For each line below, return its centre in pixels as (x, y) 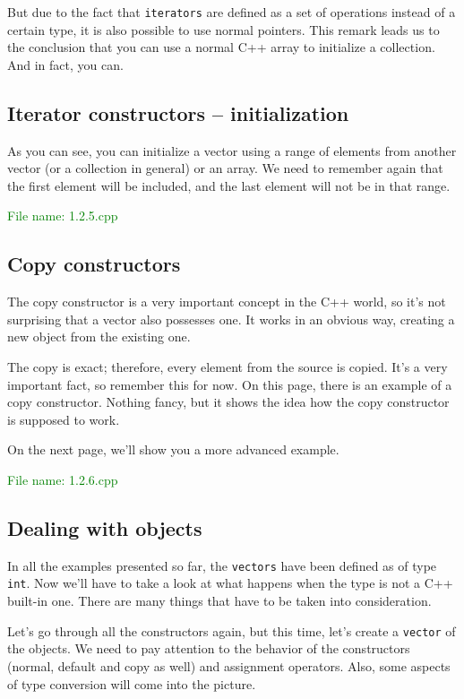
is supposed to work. (64, 419)
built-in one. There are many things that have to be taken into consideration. (219, 601)
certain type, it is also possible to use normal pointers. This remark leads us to (223, 29)
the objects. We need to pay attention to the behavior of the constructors (209, 648)
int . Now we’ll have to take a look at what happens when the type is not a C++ (230, 583)
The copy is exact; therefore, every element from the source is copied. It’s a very (228, 367)
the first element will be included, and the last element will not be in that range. (229, 185)
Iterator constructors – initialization (178, 112)
